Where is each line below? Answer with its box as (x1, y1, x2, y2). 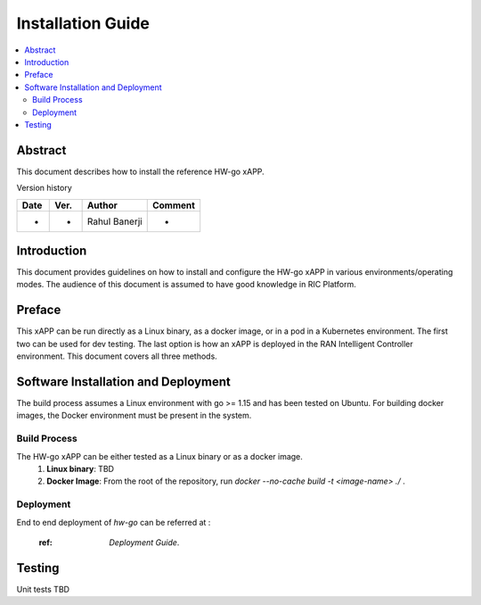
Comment (151, 199, 196, 211)
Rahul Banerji (86, 215, 143, 228)
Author (86, 199, 118, 211)
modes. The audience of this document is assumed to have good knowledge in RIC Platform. (16, 279, 356, 290)
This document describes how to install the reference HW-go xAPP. (16, 166, 265, 177)
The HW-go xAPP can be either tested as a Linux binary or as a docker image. (16, 451, 303, 461)
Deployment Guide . (109, 536, 180, 548)
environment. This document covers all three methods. (16, 351, 217, 361)
